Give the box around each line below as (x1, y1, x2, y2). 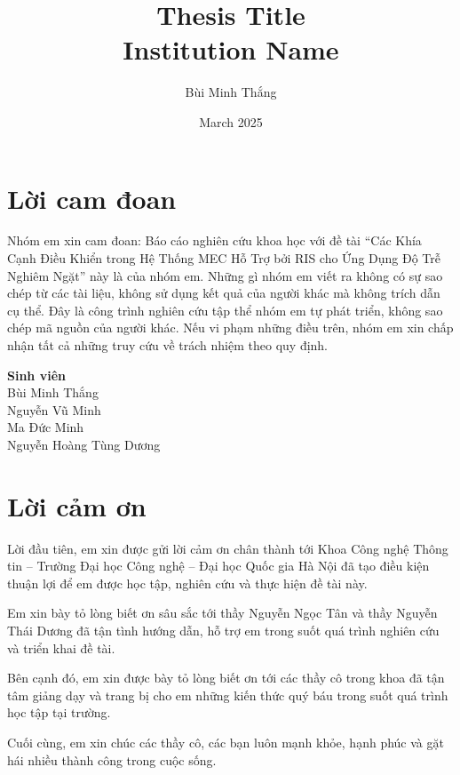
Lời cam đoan (7, 180, 177, 216)
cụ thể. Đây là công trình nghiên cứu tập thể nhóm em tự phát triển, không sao (7, 300, 443, 319)
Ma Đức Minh (7, 418, 84, 436)
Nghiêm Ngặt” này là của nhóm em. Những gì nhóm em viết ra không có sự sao (7, 266, 443, 284)
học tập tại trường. (7, 703, 111, 722)
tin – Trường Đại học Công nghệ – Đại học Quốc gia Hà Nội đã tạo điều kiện (7, 556, 430, 575)
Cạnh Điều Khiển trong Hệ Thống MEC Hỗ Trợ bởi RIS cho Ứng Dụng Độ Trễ (7, 249, 440, 268)
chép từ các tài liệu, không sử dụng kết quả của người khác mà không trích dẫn (7, 284, 440, 302)
